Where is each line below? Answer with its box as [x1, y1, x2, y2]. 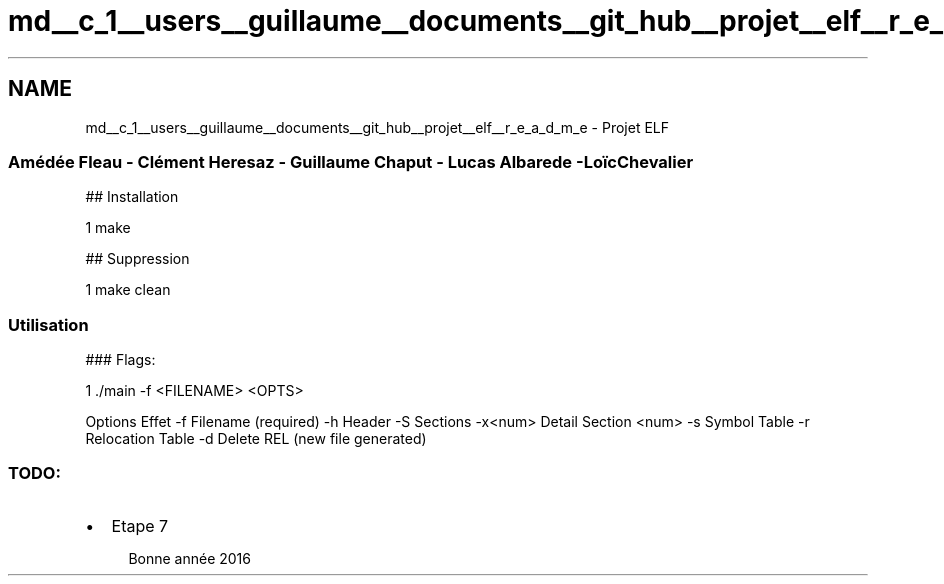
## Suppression [85, 250, 190, 268]
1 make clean [85, 281, 171, 299]
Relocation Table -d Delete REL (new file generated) [85, 430, 427, 448]
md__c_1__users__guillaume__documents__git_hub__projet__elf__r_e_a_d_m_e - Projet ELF [85, 118, 670, 136]
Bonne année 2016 [128, 549, 251, 567]
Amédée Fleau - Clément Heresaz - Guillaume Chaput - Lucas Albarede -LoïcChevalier [8, 151, 694, 172]
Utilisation [8, 314, 89, 335]
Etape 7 [111, 515, 169, 536]
